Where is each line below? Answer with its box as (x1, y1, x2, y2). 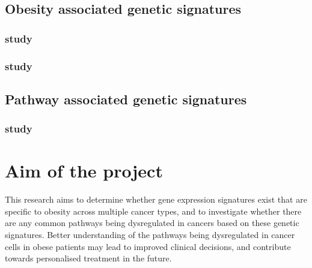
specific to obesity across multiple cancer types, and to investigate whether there (5, 204, 302, 217)
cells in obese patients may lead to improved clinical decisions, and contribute (5, 240, 291, 252)
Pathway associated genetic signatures (5, 89, 247, 108)
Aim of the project (5, 158, 163, 183)
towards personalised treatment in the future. (5, 252, 172, 264)
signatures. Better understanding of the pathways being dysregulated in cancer (5, 228, 295, 240)
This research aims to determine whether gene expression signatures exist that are (5, 193, 307, 206)
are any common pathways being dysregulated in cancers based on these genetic (5, 216, 299, 229)
